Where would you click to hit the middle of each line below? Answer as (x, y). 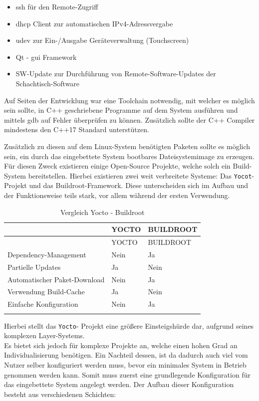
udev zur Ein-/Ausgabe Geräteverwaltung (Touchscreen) (102, 40)
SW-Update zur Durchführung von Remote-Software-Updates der (116, 74)
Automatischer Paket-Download (56, 279)
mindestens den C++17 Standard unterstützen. (77, 129)
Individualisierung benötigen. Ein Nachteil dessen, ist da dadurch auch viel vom (126, 355)
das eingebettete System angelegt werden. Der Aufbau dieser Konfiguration (119, 384)
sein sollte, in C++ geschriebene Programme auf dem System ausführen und (121, 110)
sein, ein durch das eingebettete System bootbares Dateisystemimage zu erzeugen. (129, 156)
